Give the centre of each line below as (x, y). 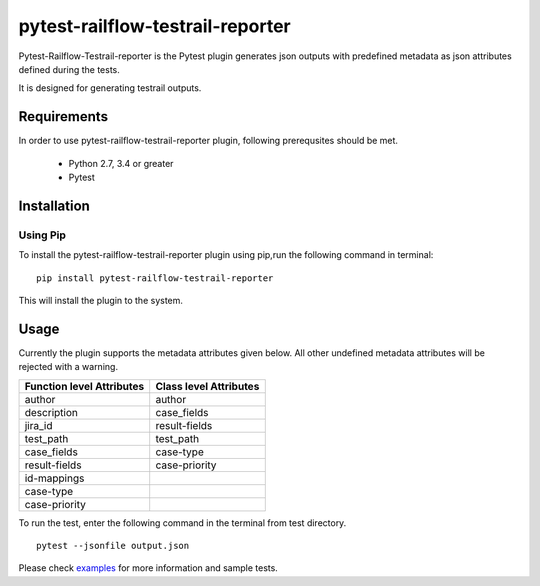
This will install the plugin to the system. (101, 300)
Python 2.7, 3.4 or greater (121, 163)
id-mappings (54, 478)
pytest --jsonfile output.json (113, 546)
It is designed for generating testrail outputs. (110, 88)
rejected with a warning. (68, 367)
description (51, 412)
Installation (54, 205)
